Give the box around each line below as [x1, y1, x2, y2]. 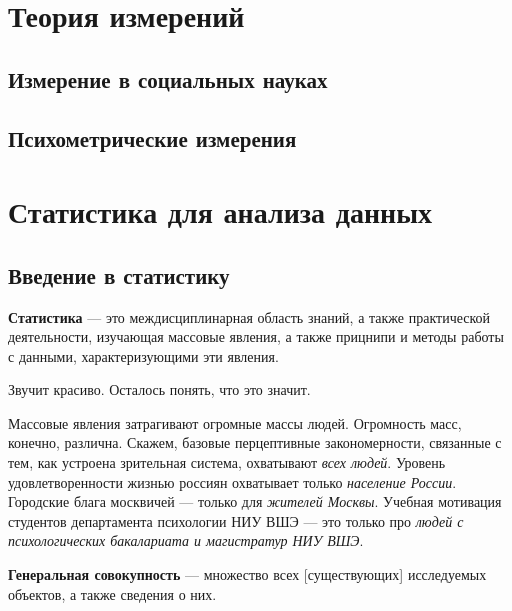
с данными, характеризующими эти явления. [8, 345, 279, 366]
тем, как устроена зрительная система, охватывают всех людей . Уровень [8, 452, 446, 473]
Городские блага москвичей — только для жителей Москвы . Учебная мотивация [8, 491, 502, 512]
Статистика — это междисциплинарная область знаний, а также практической [8, 306, 491, 327]
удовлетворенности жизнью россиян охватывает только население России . [8, 471, 457, 492]
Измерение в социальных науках [8, 63, 328, 94]
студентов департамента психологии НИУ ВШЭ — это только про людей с [8, 510, 464, 531]
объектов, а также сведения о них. [8, 583, 217, 604]
